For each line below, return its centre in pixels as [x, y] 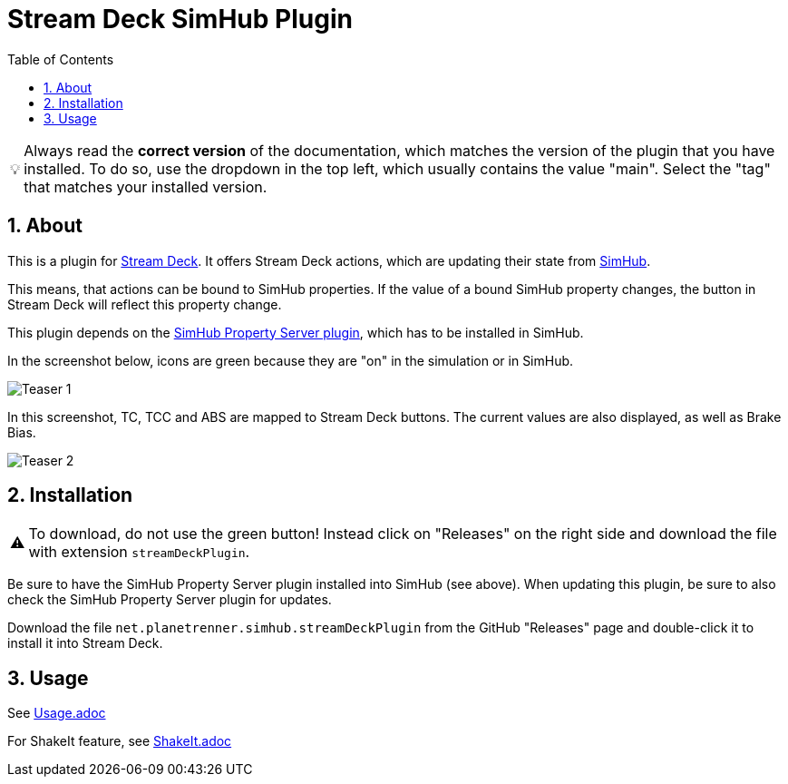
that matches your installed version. [146, 186]
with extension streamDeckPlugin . [139, 552]
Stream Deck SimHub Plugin [180, 19]
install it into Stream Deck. [85, 643]
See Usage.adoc [57, 713]
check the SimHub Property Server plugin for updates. [170, 600]
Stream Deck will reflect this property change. [145, 304]
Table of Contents [61, 59]
